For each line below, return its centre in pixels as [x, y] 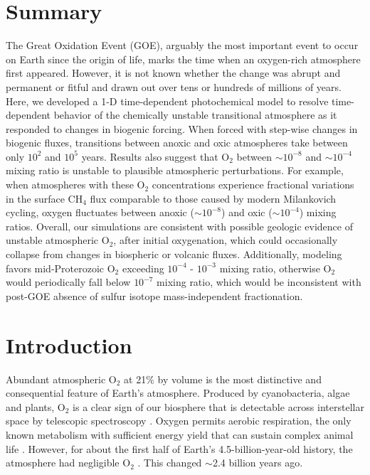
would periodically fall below [68, 282]
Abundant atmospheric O [61, 379]
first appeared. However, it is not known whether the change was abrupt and [173, 73]
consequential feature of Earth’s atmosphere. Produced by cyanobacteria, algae [178, 393]
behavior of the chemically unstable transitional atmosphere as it [195, 115]
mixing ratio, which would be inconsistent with [259, 282]
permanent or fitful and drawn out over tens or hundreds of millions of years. [174, 86]
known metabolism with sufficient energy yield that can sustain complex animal [180, 434]
